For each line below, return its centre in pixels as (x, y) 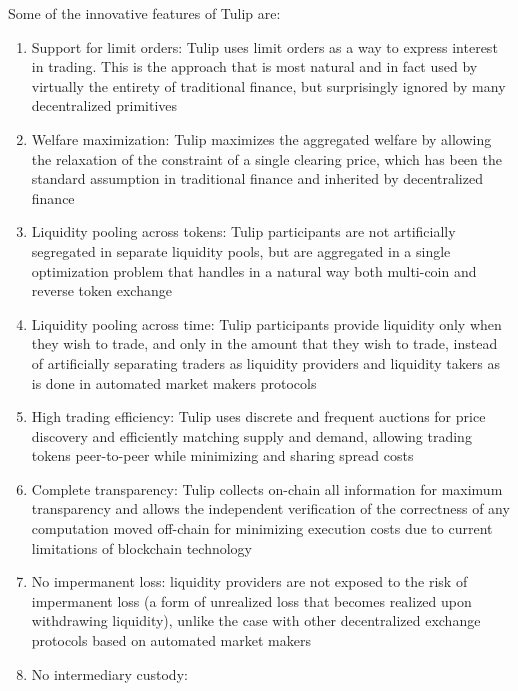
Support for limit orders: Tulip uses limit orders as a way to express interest (264, 46)
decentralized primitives (104, 105)
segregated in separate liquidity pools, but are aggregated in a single (241, 250)
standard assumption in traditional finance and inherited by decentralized (257, 178)
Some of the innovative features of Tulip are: (144, 13)
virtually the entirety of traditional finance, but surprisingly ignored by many (268, 85)
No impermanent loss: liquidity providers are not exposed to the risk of (249, 581)
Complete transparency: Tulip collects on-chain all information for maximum (267, 488)
